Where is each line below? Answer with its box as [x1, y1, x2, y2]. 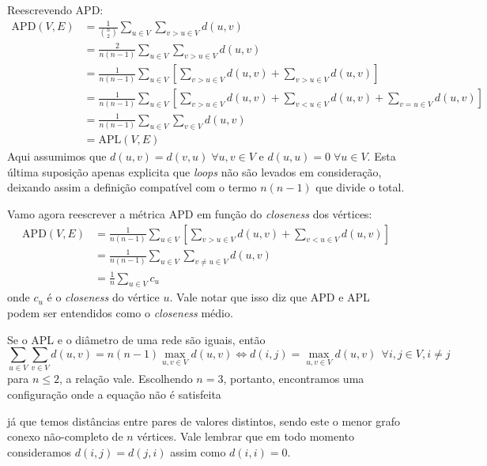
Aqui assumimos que [7, 148, 107, 165]
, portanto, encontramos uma [223, 370, 364, 387]
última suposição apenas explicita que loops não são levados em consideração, [7, 163, 382, 180]
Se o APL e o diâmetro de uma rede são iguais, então [7, 331, 266, 347]
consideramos [7, 443, 72, 460]
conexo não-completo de [7, 428, 123, 445]
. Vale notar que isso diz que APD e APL [169, 289, 370, 305]
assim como [170, 443, 226, 460]
